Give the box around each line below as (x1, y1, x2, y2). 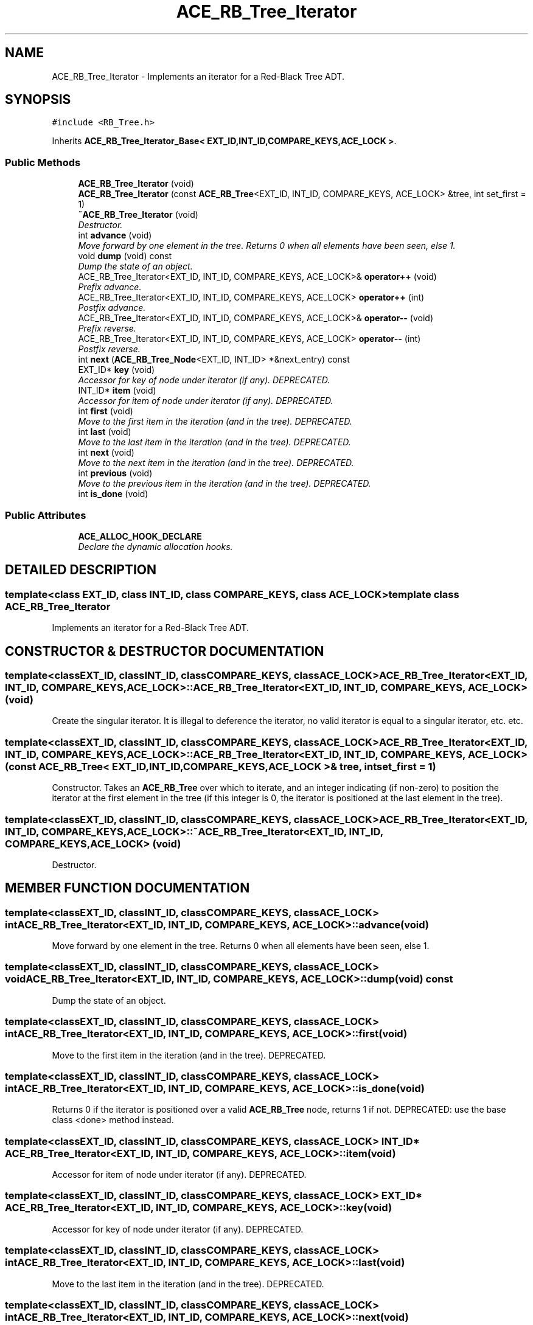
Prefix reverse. (78, 323, 136, 334)
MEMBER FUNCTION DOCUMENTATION (5, 880, 250, 896)
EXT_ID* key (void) (78, 364, 155, 375)
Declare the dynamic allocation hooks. (78, 541, 233, 552)
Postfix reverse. (78, 344, 141, 355)
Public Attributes (5, 509, 86, 521)
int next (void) (78, 447, 134, 458)
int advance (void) (78, 230, 152, 241)
